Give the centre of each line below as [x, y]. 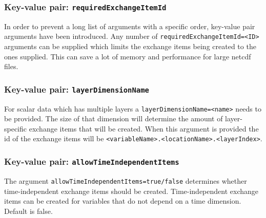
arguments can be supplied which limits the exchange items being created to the [130, 46]
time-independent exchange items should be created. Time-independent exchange [131, 191]
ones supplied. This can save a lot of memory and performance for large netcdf [128, 56]
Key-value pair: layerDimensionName [77, 89]
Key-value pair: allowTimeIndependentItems [92, 161]
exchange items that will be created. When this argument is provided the [144, 128]
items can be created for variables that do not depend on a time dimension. [123, 201]
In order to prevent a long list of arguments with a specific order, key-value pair [130, 26]
